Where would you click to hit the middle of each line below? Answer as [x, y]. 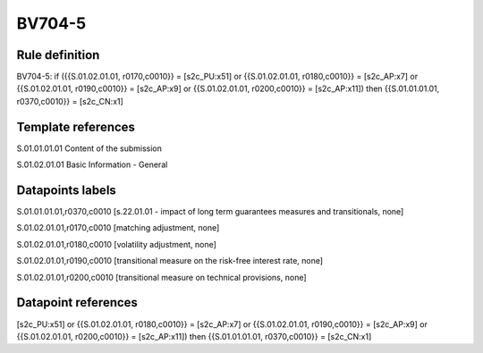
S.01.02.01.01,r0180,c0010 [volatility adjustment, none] [116, 244]
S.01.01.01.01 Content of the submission [89, 148]
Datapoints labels [66, 190]
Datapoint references [77, 303]
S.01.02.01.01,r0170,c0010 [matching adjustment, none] [118, 228]
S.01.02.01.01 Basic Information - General [92, 164]
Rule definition [58, 55]
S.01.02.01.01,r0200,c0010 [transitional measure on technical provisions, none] [162, 277]
